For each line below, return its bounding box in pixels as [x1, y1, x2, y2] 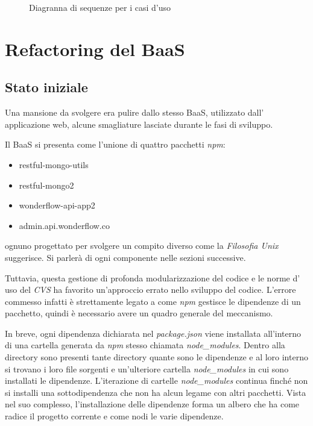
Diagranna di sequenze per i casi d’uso [29, 1, 171, 13]
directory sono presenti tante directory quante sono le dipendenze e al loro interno [5, 351, 308, 363]
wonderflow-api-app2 [19, 199, 95, 211]
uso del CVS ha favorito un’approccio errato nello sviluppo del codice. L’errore [5, 283, 296, 296]
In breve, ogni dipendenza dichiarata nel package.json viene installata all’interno [5, 327, 302, 339]
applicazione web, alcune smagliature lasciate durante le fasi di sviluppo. [5, 117, 273, 130]
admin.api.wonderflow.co [19, 219, 110, 231]
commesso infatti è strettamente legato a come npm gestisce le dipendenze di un [5, 295, 301, 307]
